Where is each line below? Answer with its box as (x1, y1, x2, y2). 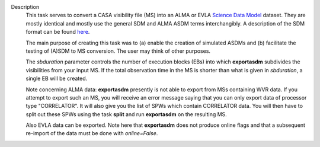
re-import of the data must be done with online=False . (25, 130, 158, 137)
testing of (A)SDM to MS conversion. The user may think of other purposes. (25, 47, 210, 55)
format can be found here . (25, 28, 90, 36)
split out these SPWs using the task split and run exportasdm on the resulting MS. (25, 110, 228, 118)
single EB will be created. (25, 75, 88, 82)
